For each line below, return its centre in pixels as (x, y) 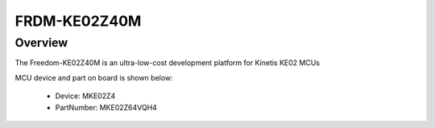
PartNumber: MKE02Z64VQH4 (106, 107)
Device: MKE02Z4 (85, 96)
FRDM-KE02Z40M (78, 21)
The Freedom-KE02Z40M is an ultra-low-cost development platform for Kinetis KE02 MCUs (167, 63)
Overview (41, 43)
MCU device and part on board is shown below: (94, 77)
